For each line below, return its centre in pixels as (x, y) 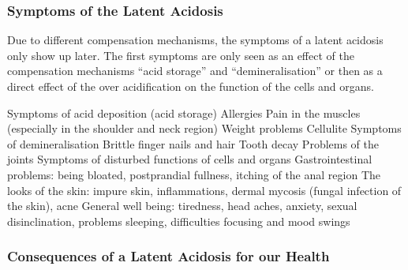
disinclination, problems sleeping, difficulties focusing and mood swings (179, 221)
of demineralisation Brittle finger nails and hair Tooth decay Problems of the (193, 143)
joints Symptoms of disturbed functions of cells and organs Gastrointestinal (190, 159)
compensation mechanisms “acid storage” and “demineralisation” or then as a (195, 71)
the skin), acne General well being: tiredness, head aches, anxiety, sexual (182, 206)
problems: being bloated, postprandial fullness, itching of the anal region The (194, 174)
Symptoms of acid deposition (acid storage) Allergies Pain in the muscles (184, 112)
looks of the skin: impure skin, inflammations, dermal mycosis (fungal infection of (204, 190)
